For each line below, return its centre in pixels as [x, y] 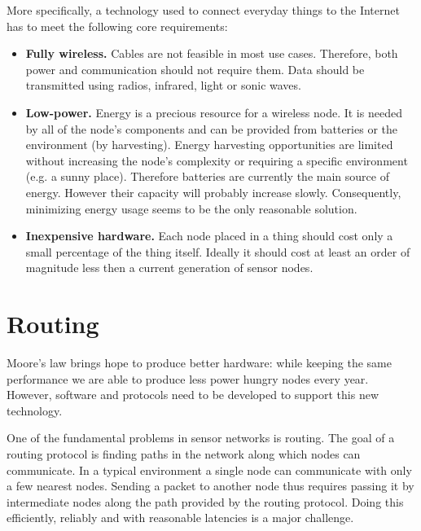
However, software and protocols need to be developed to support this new [193, 395]
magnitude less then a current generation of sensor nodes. [169, 268]
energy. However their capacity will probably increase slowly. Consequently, [213, 192]
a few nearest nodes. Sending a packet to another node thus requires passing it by [210, 486]
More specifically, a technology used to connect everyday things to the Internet [203, 10]
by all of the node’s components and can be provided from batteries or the [211, 128]
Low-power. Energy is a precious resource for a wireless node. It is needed [214, 112]
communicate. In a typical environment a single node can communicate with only [209, 470]
